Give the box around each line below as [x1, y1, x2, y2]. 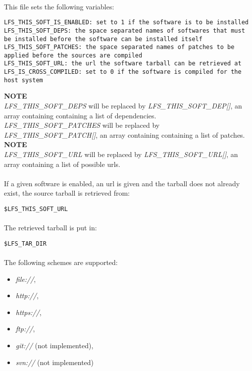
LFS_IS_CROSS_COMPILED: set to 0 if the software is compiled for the [4, 68, 242, 76]
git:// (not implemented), [15, 340, 94, 351]
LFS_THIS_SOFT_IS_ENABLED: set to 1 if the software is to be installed [4, 19, 249, 26]
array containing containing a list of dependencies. [4, 110, 156, 120]
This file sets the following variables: [4, 1, 114, 11]
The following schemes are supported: [4, 257, 118, 267]
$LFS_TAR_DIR [4, 240, 47, 247]
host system [4, 76, 43, 84]
